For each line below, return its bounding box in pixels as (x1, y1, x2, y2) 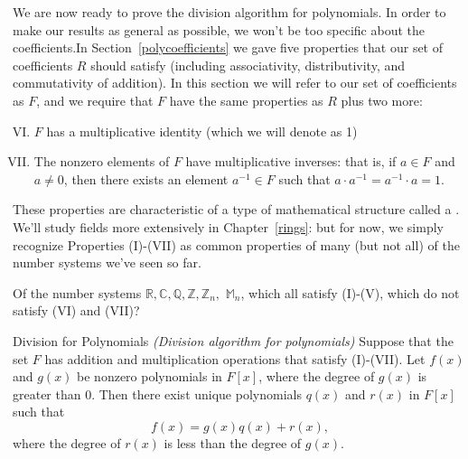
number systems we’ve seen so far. (13, 253, 201, 272)
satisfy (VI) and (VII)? (13, 301, 140, 320)
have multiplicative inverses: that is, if (185, 152, 397, 171)
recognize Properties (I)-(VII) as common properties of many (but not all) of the (13, 235, 460, 254)
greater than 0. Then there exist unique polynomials (13, 384, 302, 403)
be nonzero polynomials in (77, 367, 222, 386)
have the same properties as (169, 90, 323, 109)
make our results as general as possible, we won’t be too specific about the (13, 20, 425, 39)
